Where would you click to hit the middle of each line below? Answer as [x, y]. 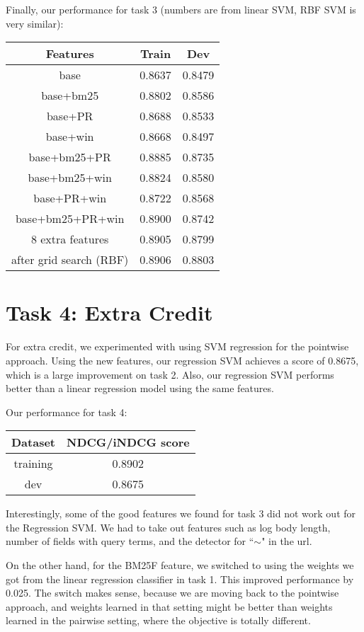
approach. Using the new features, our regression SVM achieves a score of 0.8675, [182, 360]
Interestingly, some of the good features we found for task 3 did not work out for [181, 513]
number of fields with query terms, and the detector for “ [130, 541]
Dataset [34, 442]
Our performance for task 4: [67, 412]
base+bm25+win [70, 178]
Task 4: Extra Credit [109, 312]
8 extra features [70, 239]
